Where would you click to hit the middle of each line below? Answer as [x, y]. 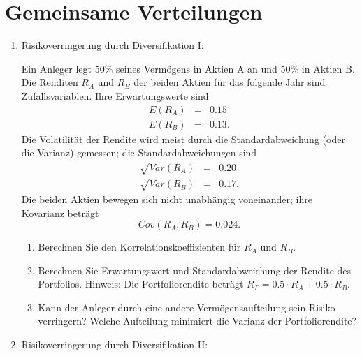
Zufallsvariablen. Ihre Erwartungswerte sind [115, 95]
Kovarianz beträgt [60, 213]
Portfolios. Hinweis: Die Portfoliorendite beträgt [141, 284]
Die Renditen [50, 82]
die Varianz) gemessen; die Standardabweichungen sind [139, 153]
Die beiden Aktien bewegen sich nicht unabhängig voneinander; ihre [167, 199]
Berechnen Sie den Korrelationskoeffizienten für [139, 247]
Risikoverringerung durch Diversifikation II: [115, 344]
